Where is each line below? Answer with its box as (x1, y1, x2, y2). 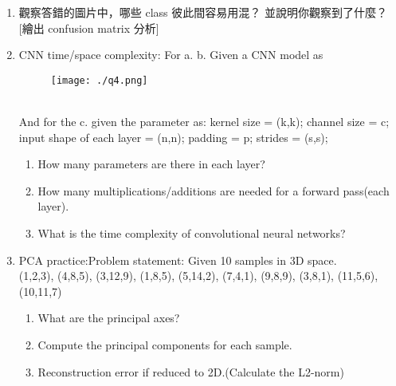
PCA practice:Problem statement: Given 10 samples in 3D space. (18, 251, 337, 268)
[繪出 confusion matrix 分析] (18, 19, 159, 36)
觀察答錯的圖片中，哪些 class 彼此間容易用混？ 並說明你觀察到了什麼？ (18, 4, 387, 20)
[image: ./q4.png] (50, 74, 148, 86)
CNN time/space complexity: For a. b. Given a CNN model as (18, 46, 323, 63)
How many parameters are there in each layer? (37, 156, 265, 172)
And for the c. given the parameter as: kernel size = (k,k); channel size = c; (18, 113, 390, 130)
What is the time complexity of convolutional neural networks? (37, 225, 346, 241)
